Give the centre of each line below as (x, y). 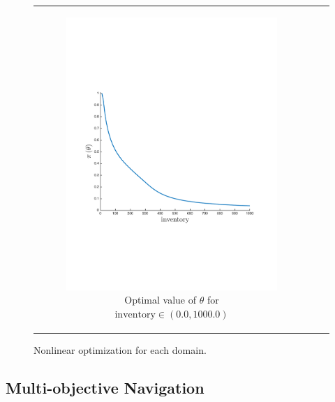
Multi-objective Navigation (105, 387)
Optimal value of (160, 300)
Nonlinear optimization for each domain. (120, 349)
